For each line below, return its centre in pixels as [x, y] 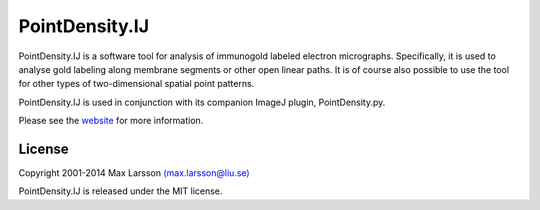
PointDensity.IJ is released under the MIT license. [120, 191]
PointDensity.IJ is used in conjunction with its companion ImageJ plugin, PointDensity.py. [202, 102]
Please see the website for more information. [111, 121]
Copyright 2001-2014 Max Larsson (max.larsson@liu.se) [134, 173]
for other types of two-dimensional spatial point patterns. [136, 84]
